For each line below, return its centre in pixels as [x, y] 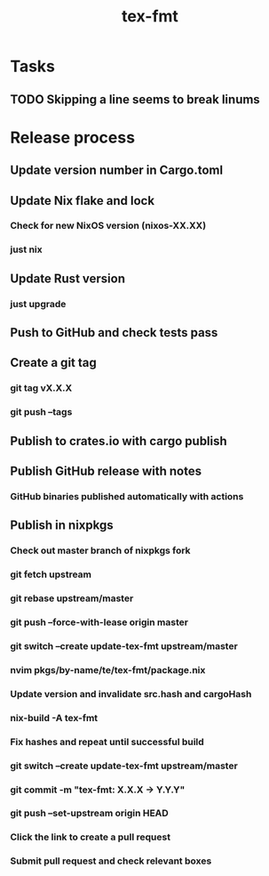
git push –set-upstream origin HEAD [90, 814]
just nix [26, 249]
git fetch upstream [51, 574]
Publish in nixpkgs [62, 526]
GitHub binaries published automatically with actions [127, 497]
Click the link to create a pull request [91, 837]
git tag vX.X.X [41, 388]
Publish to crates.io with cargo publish [119, 441]
